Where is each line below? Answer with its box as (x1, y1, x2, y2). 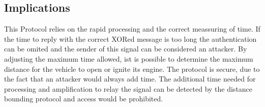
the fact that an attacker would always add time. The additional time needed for (4, 73, 256, 84)
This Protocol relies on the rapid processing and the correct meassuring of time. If (4, 23, 260, 34)
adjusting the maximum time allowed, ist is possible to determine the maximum (4, 53, 253, 64)
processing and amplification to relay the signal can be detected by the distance (4, 83, 253, 94)
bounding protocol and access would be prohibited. (4, 93, 163, 104)
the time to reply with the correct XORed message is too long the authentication (4, 33, 257, 44)
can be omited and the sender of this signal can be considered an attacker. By (4, 43, 247, 54)
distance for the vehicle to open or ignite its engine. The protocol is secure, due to (4, 63, 260, 74)
